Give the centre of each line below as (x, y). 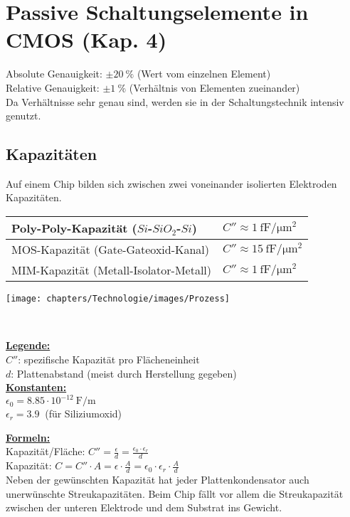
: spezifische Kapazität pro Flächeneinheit (109, 359)
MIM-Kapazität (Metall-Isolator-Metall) (112, 270)
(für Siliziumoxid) (84, 414)
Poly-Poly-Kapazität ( (74, 228)
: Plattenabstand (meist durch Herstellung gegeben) (124, 373)
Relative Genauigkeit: (53, 87)
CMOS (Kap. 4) (86, 39)
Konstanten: (36, 387)
